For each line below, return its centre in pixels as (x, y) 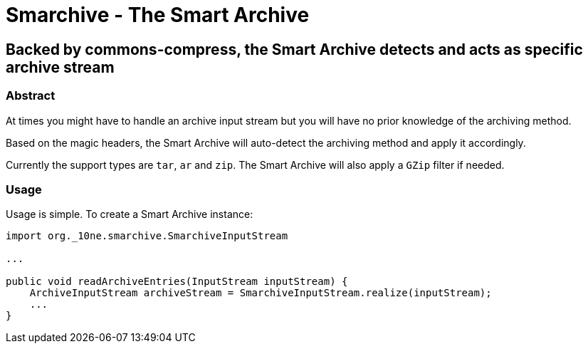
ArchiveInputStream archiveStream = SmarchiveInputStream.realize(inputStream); (261, 293)
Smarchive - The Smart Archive (158, 15)
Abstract (31, 96)
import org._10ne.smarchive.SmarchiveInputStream (147, 236)
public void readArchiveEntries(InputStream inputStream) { (177, 282)
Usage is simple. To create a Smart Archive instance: (130, 214)
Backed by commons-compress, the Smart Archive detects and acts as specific (294, 49)
